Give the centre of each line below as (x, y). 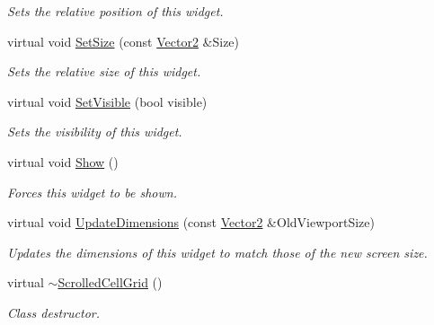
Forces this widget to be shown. (92, 192)
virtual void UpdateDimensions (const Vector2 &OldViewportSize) (191, 222)
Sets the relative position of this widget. (115, 11)
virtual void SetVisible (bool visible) (107, 101)
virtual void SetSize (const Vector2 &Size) (124, 41)
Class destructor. (54, 312)
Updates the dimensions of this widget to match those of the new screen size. (217, 252)
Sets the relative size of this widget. (104, 71)
